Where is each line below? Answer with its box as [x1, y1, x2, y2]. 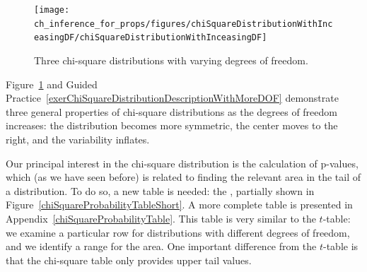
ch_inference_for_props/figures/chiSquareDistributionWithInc [34, 18, 333, 29]
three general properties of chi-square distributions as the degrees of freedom [6, 104, 337, 119]
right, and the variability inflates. [6, 131, 150, 146]
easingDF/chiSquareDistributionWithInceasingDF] [34, 32, 267, 43]
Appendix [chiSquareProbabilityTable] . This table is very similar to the [6, 211, 316, 225]
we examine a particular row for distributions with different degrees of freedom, [6, 225, 350, 240]
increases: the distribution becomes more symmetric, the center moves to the [6, 118, 338, 133]
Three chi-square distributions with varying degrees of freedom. [34, 52, 308, 67]
